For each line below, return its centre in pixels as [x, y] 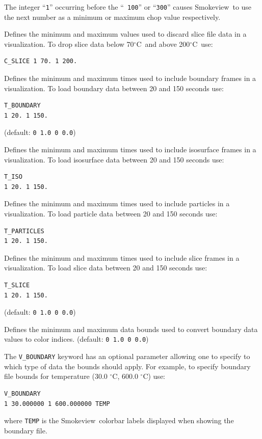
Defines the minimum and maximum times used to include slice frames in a [122, 257]
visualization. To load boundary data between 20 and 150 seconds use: [114, 88]
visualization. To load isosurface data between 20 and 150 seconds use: [114, 159]
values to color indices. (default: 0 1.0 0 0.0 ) [76, 339]
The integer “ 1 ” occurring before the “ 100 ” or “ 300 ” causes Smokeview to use [128, 7]
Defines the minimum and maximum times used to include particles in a [117, 203]
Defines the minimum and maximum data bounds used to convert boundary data [131, 329]
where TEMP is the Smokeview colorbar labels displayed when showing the [119, 420]
